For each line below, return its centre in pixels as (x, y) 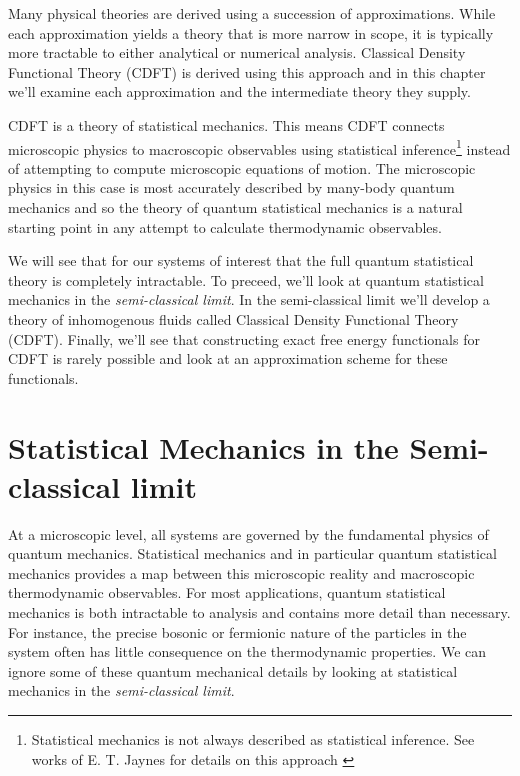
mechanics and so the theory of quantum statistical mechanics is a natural (235, 207)
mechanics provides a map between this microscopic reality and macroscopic (241, 572)
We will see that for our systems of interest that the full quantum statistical (241, 260)
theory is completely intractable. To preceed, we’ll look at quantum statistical (246, 279)
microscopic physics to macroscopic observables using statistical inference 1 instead (259, 147)
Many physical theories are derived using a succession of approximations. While (252, 13)
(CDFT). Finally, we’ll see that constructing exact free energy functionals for (244, 338)
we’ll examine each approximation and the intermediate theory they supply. (239, 91)
